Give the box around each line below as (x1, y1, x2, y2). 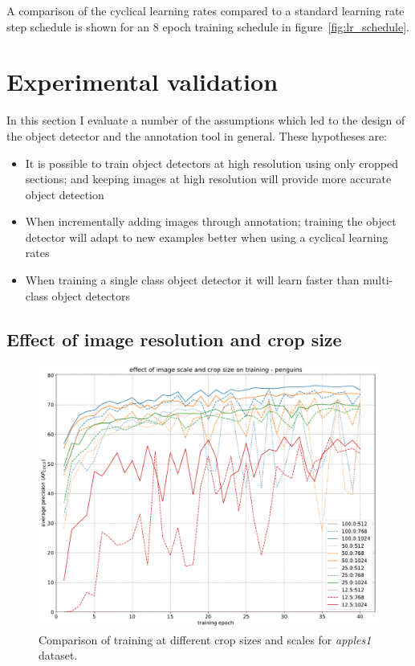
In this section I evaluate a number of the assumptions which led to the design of (6, 112, 405, 129)
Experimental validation (6, 65, 279, 98)
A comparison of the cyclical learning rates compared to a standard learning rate (6, 2, 405, 18)
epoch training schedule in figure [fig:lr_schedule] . (162, 18, 409, 35)
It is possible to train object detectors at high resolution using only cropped (25, 154, 398, 171)
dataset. (39, 647, 78, 664)
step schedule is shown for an (6, 18, 150, 35)
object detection (25, 186, 104, 202)
